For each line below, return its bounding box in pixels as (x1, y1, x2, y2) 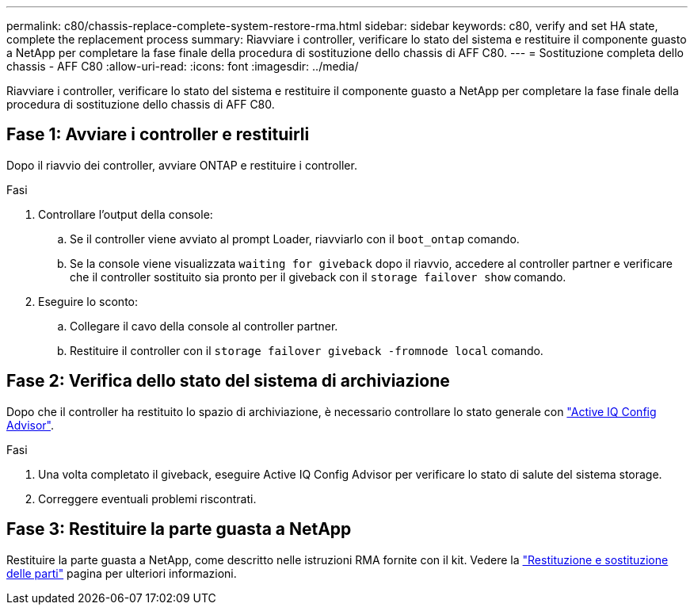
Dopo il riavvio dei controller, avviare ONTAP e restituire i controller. (6, 158, 357, 172)
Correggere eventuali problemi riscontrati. (38, 491, 257, 506)
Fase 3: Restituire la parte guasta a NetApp (6, 519, 352, 540)
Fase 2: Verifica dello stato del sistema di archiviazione (6, 371, 450, 391)
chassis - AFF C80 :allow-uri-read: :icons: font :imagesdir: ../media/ (6, 59, 359, 73)
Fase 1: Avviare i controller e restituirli (6, 124, 310, 145)
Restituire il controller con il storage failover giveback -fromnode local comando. (70, 343, 543, 357)
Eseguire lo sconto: (38, 294, 139, 308)
